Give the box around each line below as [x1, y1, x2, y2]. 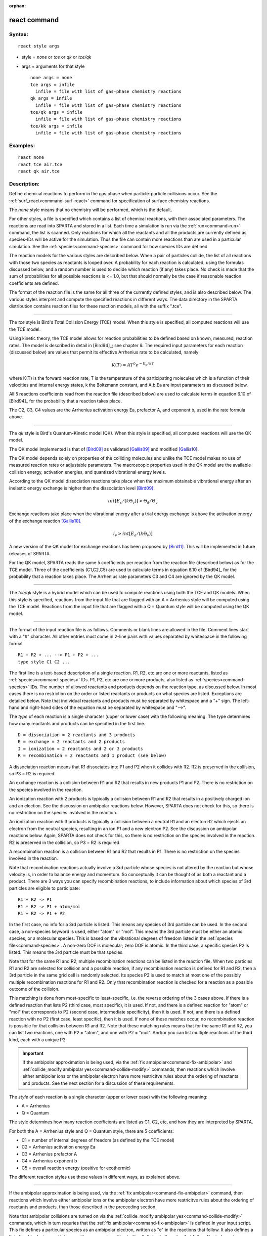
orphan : [9, 3, 26, 8]
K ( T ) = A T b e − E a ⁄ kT [111, 361, 154, 368]
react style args [18, 43, 60, 49]
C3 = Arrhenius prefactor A [21, 1151, 77, 1157]
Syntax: [9, 31, 29, 38]
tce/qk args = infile [30, 109, 83, 115]
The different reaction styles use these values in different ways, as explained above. [9, 1174, 180, 1180]
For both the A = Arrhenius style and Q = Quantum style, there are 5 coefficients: [9, 1128, 174, 1134]
